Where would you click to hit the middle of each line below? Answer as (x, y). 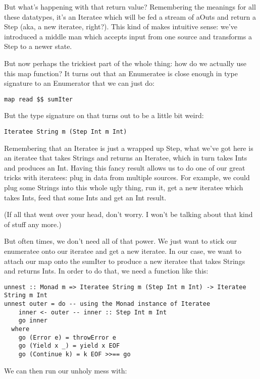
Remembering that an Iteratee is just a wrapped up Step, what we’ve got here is (129, 148)
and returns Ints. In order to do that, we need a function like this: (106, 271)
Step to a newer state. (38, 46)
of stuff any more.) (33, 224)
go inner (33, 321)
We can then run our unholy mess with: (66, 370)
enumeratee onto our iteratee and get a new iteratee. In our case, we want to (123, 251)
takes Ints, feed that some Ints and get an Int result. (85, 197)
